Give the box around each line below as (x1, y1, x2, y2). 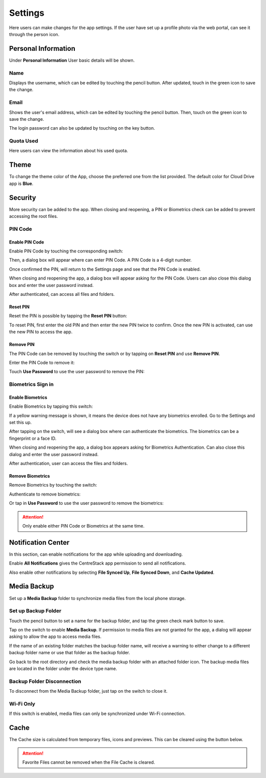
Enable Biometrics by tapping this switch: (9, 403, 93, 409)
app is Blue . (9, 180, 33, 186)
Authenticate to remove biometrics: (9, 491, 81, 497)
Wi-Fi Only (9, 700, 35, 707)
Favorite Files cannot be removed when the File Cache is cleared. (22, 759, 155, 765)
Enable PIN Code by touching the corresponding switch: (9, 248, 123, 254)
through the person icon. (9, 31, 60, 37)
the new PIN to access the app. (9, 329, 73, 335)
